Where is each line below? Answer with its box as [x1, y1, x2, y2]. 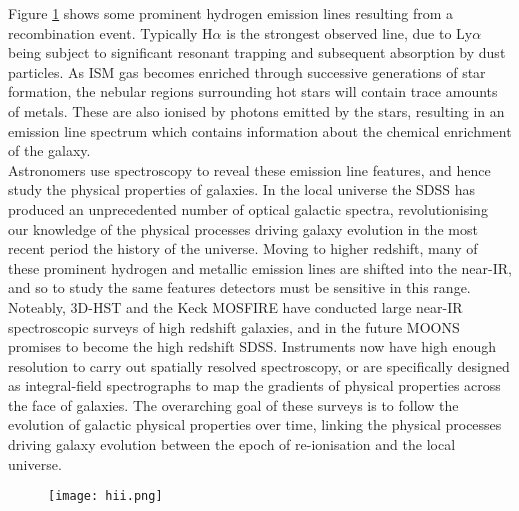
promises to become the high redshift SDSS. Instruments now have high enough [8, 336, 496, 357]
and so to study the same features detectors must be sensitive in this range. [8, 277, 471, 298]
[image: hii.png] [48, 489, 163, 504]
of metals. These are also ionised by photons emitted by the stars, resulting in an [8, 100, 505, 121]
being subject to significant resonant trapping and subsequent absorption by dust [8, 42, 506, 63]
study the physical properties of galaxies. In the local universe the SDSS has [8, 179, 476, 200]
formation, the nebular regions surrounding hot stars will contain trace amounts [8, 81, 498, 102]
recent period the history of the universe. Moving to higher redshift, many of [8, 238, 478, 259]
